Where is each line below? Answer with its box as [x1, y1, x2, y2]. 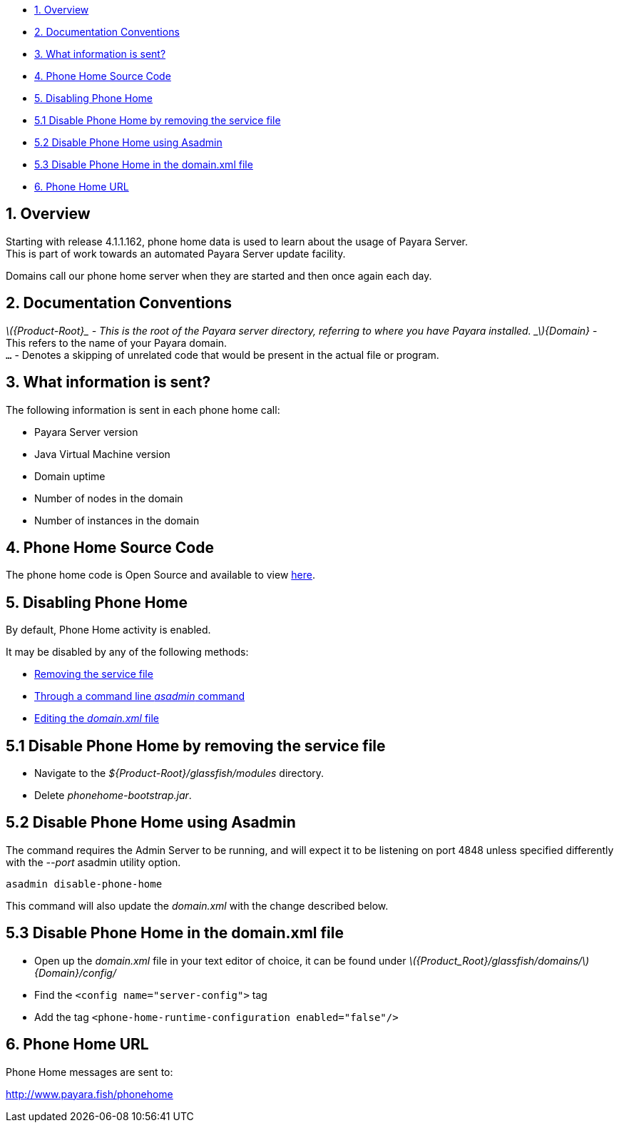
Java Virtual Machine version [34, 447, 170, 460]
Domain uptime [34, 469, 106, 482]
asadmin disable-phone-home [6, 878, 163, 890]
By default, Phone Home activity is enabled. [6, 624, 211, 636]
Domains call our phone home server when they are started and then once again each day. [6, 269, 432, 282]
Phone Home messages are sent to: [6, 1065, 173, 1078]
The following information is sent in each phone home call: [6, 403, 280, 416]
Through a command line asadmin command [34, 690, 245, 703]
